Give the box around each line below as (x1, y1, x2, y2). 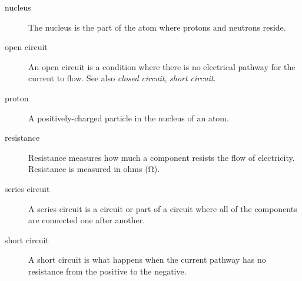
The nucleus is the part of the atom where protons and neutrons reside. (28, 21, 286, 33)
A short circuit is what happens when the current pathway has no (28, 253, 266, 266)
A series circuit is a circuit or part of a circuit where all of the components (28, 202, 297, 214)
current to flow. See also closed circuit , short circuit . (28, 72, 216, 84)
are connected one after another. (28, 214, 145, 226)
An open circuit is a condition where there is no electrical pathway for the (28, 60, 296, 72)
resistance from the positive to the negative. (28, 265, 187, 277)
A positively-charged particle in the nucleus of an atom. (28, 111, 229, 124)
